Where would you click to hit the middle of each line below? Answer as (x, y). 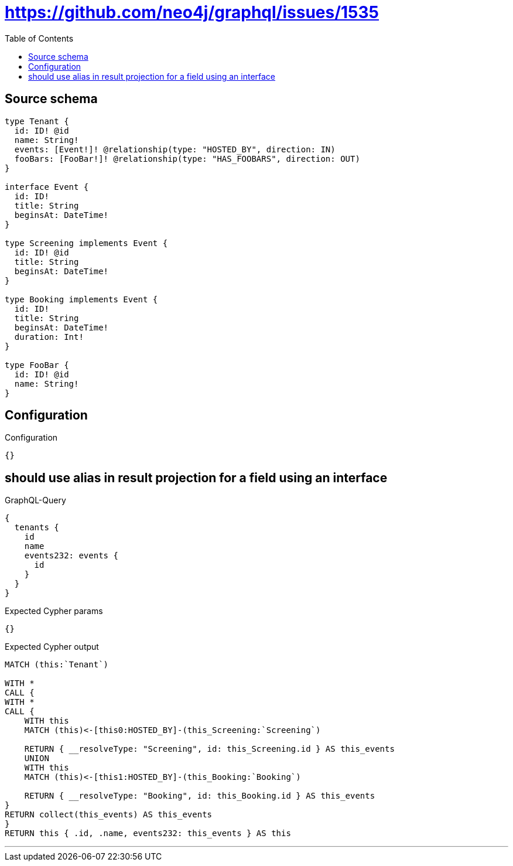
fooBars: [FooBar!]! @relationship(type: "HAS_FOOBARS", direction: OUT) (187, 158)
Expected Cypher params (54, 611)
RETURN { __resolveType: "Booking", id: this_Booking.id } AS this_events (200, 796)
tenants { (37, 528)
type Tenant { (37, 121)
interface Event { (47, 187)
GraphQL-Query (35, 500)
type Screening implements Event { (86, 243)
